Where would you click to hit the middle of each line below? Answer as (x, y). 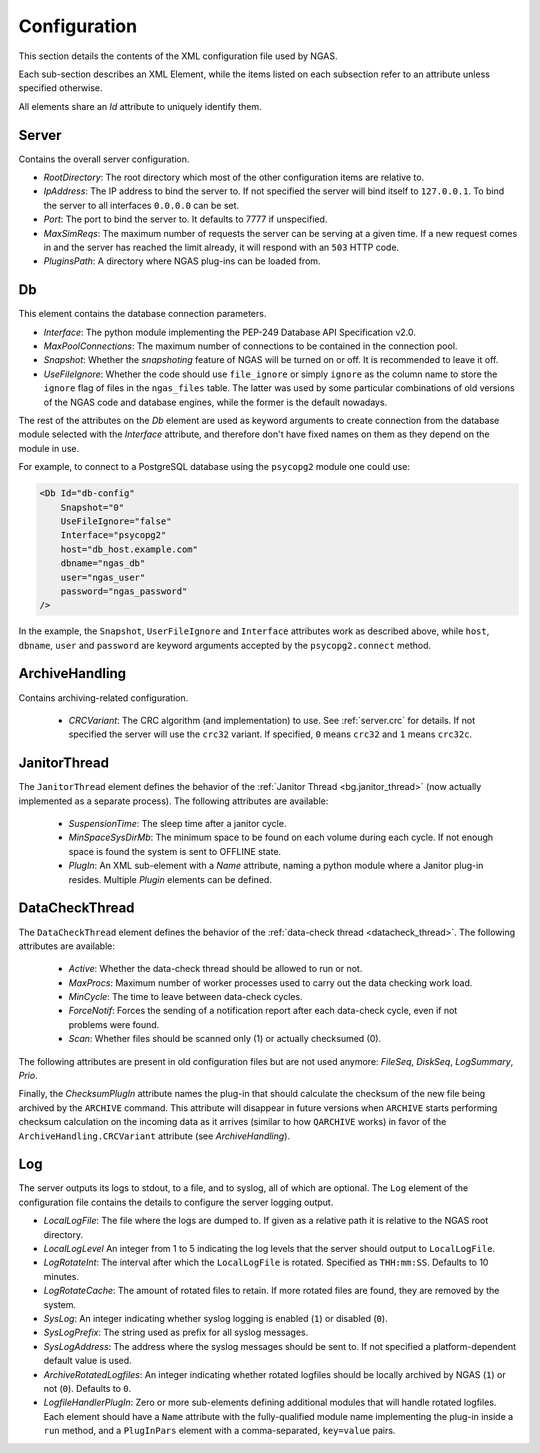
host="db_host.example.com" (129, 549)
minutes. (61, 1276)
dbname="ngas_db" (103, 563)
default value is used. (87, 1361)
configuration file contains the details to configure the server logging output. (176, 1202)
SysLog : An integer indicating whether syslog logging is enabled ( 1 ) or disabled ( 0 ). (216, 1318)
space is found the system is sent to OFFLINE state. (175, 851)
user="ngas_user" (103, 577)
